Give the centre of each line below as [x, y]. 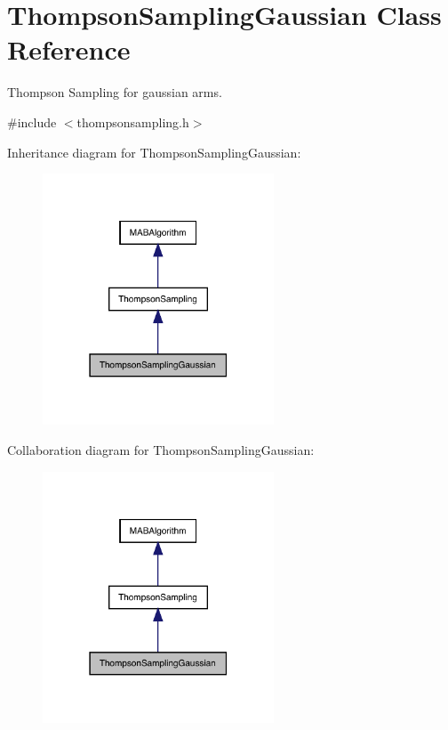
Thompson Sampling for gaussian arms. [115, 92]
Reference [69, 49]
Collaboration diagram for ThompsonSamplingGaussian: [161, 450]
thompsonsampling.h [133, 122]
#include [32, 122]
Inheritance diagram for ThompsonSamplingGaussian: [154, 152]
